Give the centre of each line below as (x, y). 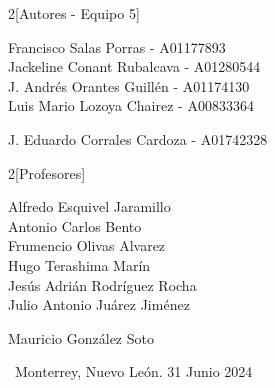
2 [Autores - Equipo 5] (74, 13)
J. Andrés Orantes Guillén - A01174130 (129, 85)
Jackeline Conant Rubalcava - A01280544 (134, 66)
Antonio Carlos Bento (75, 225)
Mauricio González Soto (81, 337)
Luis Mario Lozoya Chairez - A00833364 (131, 105)
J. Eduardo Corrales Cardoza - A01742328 (138, 138)
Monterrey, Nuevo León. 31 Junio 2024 (133, 371)
